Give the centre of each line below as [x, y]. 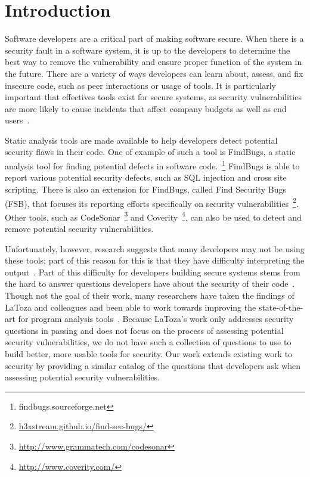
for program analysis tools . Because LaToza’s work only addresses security [156, 319]
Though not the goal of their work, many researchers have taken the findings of [150, 295]
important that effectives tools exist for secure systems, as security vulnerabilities [153, 97]
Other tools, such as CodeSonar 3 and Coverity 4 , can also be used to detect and [153, 216]
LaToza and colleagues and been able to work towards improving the [131, 307]
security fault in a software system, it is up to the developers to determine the [148, 50]
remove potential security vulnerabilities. [79, 228]
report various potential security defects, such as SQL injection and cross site [146, 177]
